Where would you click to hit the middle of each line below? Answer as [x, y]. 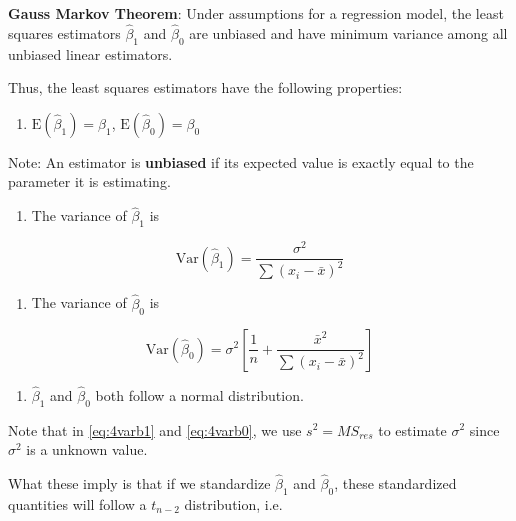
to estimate [412, 429]
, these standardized [395, 482]
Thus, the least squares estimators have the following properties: [205, 87]
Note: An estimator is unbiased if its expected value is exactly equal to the [241, 161]
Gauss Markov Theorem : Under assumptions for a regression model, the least [256, 13]
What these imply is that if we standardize [139, 482]
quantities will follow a [77, 503]
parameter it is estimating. [89, 181]
